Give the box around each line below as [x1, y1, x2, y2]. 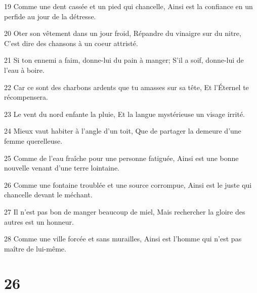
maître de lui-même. [4, 243, 66, 254]
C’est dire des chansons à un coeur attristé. [4, 37, 138, 48]
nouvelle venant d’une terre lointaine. [4, 162, 119, 173]
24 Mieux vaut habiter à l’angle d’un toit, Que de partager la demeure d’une [4, 125, 241, 136]
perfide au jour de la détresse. [4, 11, 96, 21]
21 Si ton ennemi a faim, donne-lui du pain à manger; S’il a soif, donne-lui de [4, 55, 244, 65]
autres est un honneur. [4, 216, 74, 227]
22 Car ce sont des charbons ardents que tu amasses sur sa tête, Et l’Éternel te [4, 81, 249, 92]
